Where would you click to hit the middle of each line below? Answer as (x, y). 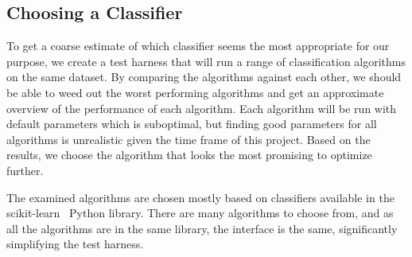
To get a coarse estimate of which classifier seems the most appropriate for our (198, 46)
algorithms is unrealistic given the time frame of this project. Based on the (189, 139)
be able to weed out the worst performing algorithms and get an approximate (195, 92)
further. (25, 170)
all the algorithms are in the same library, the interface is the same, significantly (202, 228)
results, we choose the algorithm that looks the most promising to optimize (189, 155)
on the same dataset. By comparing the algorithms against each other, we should (204, 77)
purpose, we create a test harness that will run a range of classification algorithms (206, 61)
